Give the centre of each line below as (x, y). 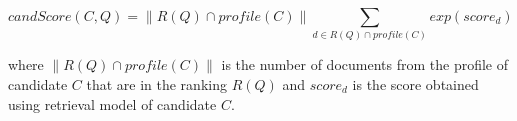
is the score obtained (415, 83)
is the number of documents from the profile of (364, 64)
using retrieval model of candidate (112, 103)
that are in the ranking (156, 83)
